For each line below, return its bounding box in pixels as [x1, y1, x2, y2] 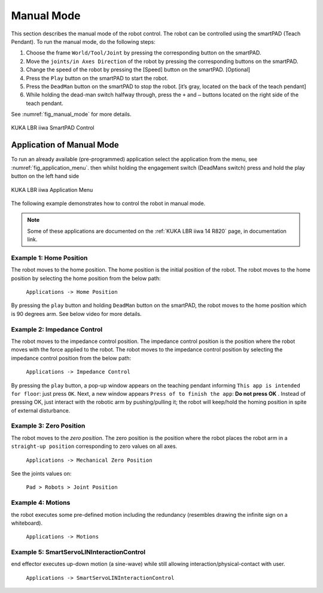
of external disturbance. [11, 407, 71, 414]
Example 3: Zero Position [11, 422, 86, 430]
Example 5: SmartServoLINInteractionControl [11, 548, 146, 556]
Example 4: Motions [11, 498, 71, 507]
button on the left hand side [11, 173, 80, 180]
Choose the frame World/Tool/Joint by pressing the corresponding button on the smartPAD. [26, 49, 261, 56]
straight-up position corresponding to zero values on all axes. [11, 443, 178, 450]
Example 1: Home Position [11, 254, 88, 262]
